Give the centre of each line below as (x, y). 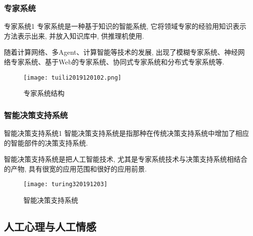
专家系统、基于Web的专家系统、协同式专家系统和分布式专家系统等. (117, 62)
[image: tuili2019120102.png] (73, 77)
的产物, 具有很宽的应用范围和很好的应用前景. (75, 168)
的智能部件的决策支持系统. (46, 142)
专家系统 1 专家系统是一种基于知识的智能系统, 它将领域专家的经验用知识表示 (125, 26)
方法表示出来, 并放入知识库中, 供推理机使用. (74, 35)
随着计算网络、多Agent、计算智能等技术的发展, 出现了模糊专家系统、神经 (121, 52)
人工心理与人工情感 (50, 226)
